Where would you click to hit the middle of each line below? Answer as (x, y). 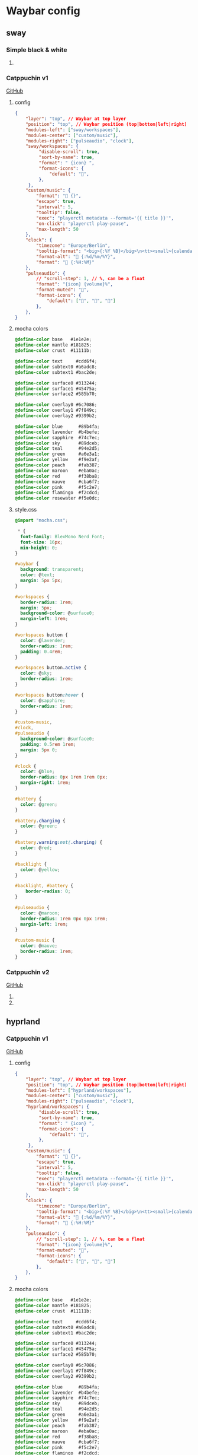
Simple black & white (37, 50)
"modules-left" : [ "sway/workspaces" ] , (73, 130)
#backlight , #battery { (44, 886)
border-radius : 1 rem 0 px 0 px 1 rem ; (64, 919)
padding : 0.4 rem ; (42, 652)
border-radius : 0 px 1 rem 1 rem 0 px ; (64, 777)
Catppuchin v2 (28, 972)
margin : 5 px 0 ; (39, 750)
